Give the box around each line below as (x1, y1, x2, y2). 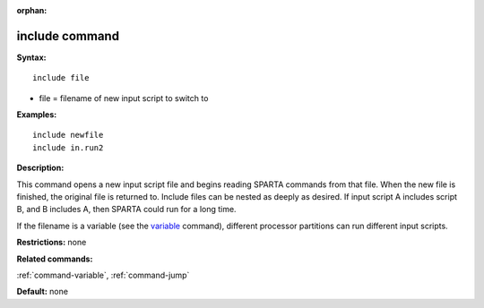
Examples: (16, 109, 57, 120)
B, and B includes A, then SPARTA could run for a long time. (16, 204, 237, 215)
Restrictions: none (16, 237, 87, 248)
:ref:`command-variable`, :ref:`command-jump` (16, 269, 190, 280)
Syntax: (16, 52, 47, 63)
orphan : (16, 5, 48, 15)
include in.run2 (32, 142, 104, 152)
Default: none (16, 287, 69, 297)
